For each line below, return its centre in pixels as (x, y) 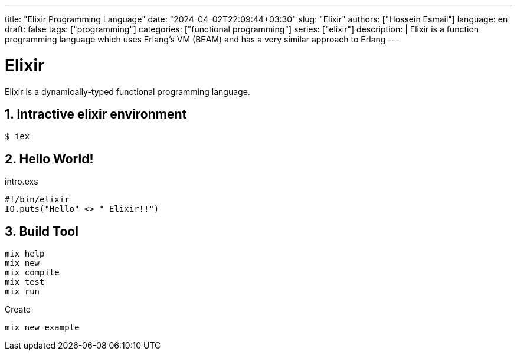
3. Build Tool (42, 231)
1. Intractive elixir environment (96, 114)
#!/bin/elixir (37, 200)
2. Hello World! (49, 159)
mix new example (42, 328)
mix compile (32, 273)
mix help (25, 254)
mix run (22, 292)
